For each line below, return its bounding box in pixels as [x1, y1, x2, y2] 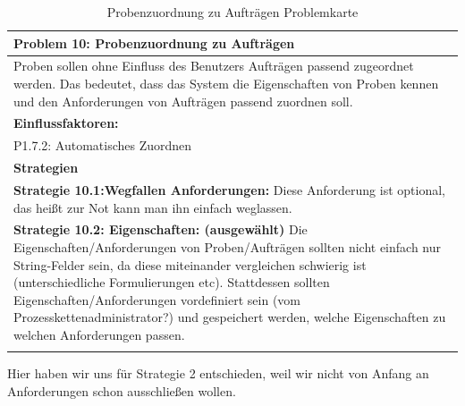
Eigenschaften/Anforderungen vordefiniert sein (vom [13, 290, 300, 309]
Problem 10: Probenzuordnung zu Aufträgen [13, 33, 295, 52]
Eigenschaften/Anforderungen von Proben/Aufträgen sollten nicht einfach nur [13, 238, 441, 257]
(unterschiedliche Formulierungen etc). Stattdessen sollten [13, 273, 330, 292]
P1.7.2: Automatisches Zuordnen [13, 136, 192, 155]
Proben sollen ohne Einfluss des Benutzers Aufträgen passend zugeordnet [13, 56, 414, 75]
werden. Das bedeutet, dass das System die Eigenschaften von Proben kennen [13, 74, 439, 93]
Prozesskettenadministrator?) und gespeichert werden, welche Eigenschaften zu [13, 308, 446, 326]
